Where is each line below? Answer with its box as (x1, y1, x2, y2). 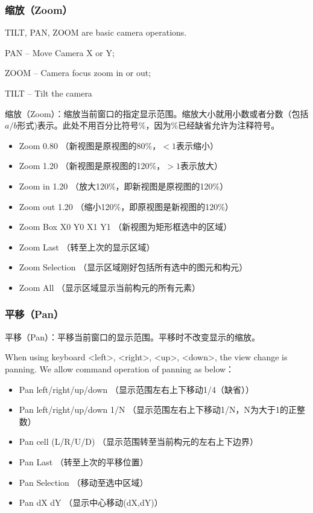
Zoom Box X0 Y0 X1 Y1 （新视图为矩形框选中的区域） (19, 220, 232, 233)
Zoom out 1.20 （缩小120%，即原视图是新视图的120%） (19, 200, 233, 212)
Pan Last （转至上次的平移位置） (19, 455, 148, 468)
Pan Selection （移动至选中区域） (19, 476, 148, 488)
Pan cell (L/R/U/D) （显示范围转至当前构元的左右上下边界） (19, 435, 259, 448)
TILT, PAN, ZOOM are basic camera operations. (5, 26, 187, 39)
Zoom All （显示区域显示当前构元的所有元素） (19, 281, 201, 293)
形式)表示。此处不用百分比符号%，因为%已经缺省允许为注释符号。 (17, 119, 280, 132)
